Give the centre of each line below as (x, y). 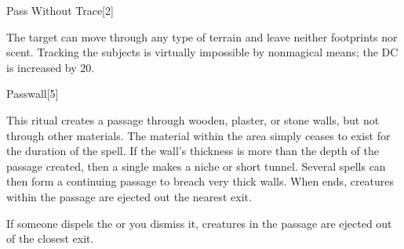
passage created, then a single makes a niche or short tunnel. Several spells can (196, 166)
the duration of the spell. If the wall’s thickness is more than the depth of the (193, 151)
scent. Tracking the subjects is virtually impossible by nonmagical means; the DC (202, 52)
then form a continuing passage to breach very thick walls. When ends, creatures (200, 181)
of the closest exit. (50, 238)
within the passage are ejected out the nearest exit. (129, 196)
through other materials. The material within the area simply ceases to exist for (198, 135)
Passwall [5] (33, 94)
